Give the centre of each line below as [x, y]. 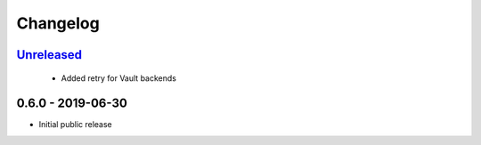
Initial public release [76, 125]
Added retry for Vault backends [119, 78]
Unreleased [49, 55]
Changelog [58, 23]
